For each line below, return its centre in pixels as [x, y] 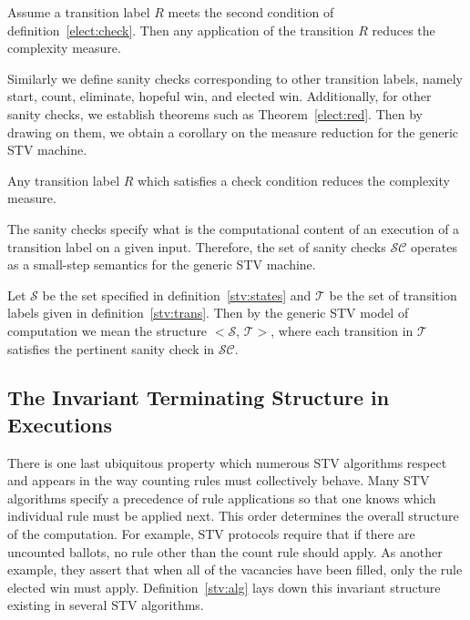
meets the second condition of [251, 12]
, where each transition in [342, 330]
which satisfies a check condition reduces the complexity [294, 180]
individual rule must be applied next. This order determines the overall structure [233, 516]
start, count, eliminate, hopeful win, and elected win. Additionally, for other [220, 96]
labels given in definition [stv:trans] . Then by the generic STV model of [208, 313]
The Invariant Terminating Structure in [199, 397]
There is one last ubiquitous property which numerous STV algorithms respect [227, 462]
